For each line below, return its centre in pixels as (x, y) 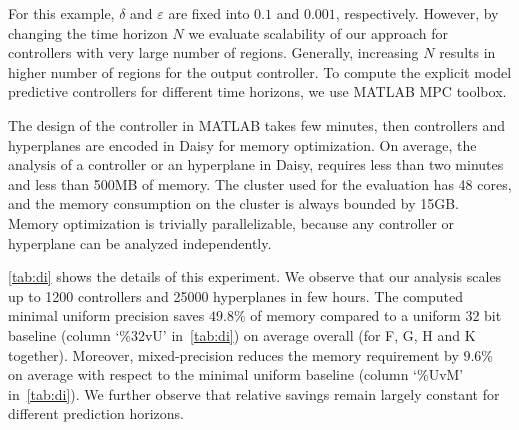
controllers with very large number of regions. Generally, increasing (213, 52)
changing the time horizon (88, 32)
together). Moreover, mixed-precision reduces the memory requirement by (233, 354)
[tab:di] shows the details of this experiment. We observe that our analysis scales (255, 276)
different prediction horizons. (96, 413)
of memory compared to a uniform (355, 315)
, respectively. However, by (417, 13)
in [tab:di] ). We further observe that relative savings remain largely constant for (254, 393)
